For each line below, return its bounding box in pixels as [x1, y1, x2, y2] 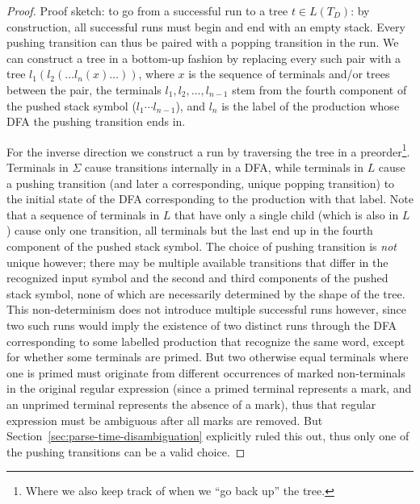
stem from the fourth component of [232, 81, 407, 98]
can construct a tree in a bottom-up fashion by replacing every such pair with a [6, 49, 401, 66]
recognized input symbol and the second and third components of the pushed [6, 269, 388, 286]
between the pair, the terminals [6, 81, 162, 98]
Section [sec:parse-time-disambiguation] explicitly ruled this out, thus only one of [6, 427, 409, 444]
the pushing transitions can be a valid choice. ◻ [6, 443, 246, 460]
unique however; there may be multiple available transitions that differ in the [6, 253, 388, 270]
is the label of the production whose [221, 97, 400, 114]
